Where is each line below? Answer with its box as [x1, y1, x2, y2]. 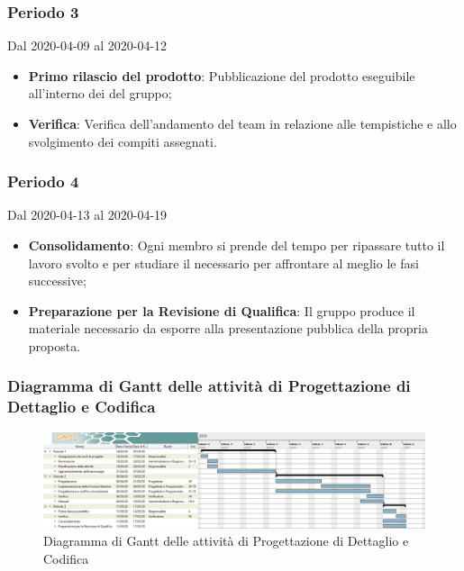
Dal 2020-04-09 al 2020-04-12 [7, 36, 168, 55]
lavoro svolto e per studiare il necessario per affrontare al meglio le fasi [28, 253, 419, 272]
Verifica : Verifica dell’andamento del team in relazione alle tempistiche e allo [28, 114, 457, 132]
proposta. [28, 336, 81, 355]
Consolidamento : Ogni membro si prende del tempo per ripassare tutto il [28, 236, 445, 254]
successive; [28, 271, 86, 290]
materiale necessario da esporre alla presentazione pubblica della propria [28, 319, 428, 338]
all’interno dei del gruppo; [28, 84, 172, 103]
